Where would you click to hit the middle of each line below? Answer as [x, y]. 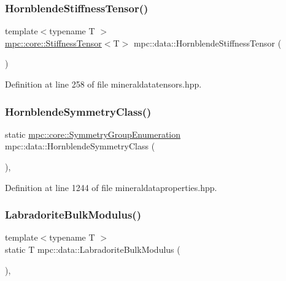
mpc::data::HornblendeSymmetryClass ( [80, 146]
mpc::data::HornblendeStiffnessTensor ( [207, 43]
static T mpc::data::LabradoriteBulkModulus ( [93, 249]
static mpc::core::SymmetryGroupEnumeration [93, 134]
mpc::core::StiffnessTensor [53, 43]
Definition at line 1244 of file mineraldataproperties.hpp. [111, 187]
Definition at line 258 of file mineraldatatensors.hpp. [103, 84]
